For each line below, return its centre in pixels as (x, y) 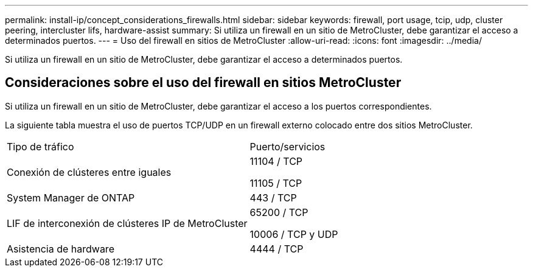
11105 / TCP (276, 183)
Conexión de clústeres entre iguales (89, 172)
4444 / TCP (277, 249)
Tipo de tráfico (40, 146)
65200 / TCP (279, 212)
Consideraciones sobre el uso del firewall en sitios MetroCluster (203, 83)
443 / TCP (273, 197)
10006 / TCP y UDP (294, 234)
